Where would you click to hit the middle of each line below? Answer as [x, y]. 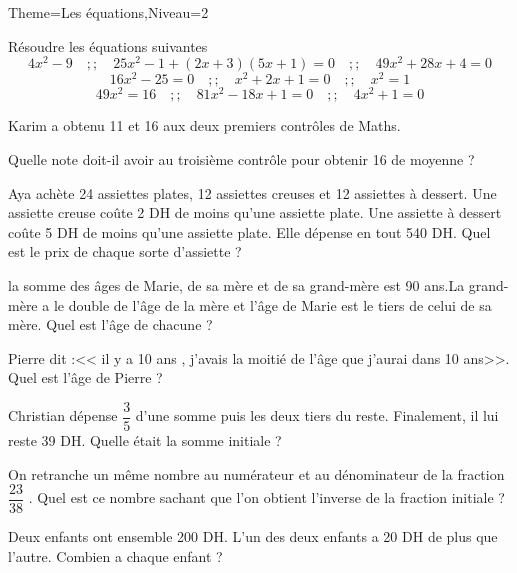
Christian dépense [63, 415]
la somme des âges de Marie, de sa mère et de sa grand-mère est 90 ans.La [236, 284]
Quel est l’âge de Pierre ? [85, 377]
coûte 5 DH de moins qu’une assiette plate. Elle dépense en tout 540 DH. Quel [249, 231]
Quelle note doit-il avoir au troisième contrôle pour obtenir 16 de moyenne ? [241, 159]
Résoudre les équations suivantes [108, 45]
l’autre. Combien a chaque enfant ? [115, 555]
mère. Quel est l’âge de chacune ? [110, 324]
